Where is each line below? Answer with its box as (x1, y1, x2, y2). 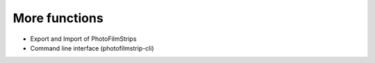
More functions (12, 10, 103, 26)
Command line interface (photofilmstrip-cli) (30, 44, 154, 52)
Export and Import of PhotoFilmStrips (30, 35, 137, 43)
